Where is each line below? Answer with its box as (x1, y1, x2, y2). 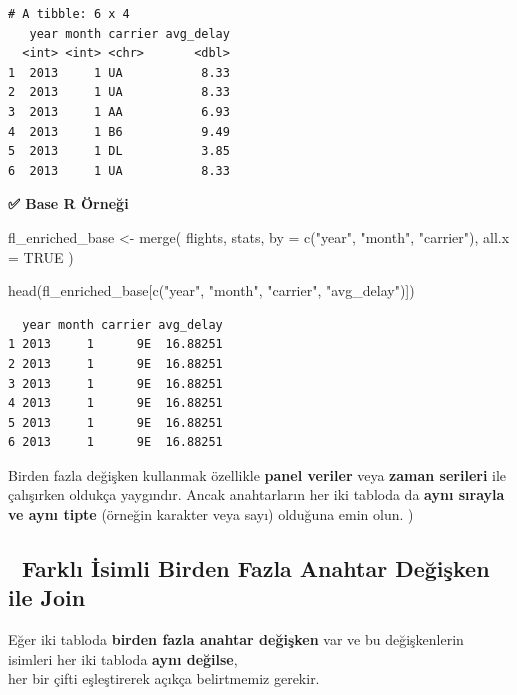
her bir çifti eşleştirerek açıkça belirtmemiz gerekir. (8, 668, 320, 689)
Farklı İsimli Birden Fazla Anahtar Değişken (21, 553, 490, 584)
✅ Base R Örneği (8, 193, 129, 214)
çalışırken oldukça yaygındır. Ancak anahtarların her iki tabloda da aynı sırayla (8, 484, 505, 505)
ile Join (8, 582, 86, 613)
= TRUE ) (8, 246, 74, 267)
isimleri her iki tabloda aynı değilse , (8, 648, 238, 669)
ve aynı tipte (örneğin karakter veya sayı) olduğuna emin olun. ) (8, 504, 414, 525)
